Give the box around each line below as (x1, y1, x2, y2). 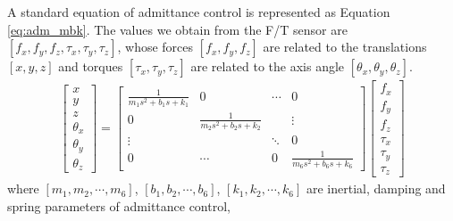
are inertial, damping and (306, 179, 446, 198)
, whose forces (117, 37, 194, 56)
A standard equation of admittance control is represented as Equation (7, 3, 390, 20)
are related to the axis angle (190, 57, 345, 76)
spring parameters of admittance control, (7, 196, 231, 215)
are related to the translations (263, 37, 427, 56)
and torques (58, 57, 123, 76)
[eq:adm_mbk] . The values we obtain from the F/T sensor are (7, 20, 348, 38)
